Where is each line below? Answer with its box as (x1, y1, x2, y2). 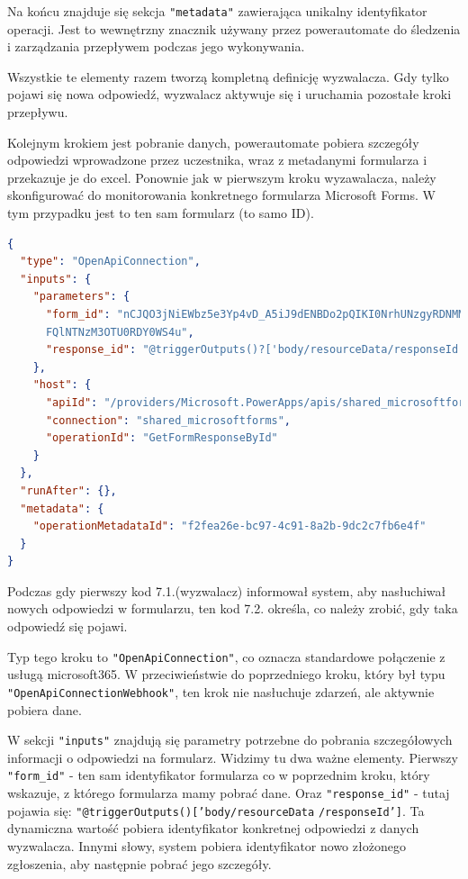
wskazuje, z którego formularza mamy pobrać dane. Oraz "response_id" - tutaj (7, 784, 450, 802)
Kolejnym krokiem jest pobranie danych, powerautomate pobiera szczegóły (7, 132, 419, 151)
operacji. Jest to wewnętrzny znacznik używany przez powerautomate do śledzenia (7, 19, 461, 38)
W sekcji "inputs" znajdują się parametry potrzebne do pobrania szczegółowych (7, 730, 453, 749)
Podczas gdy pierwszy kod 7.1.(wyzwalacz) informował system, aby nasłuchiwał (7, 581, 446, 600)
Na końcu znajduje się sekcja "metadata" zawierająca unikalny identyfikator (7, 2, 427, 20)
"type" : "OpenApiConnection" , (20, 255, 201, 268)
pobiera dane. (7, 700, 82, 719)
